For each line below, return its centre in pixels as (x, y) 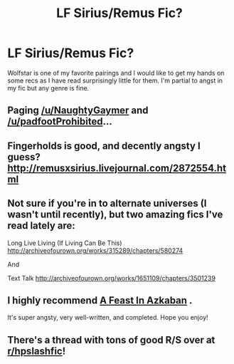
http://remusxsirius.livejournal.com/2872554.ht (117, 168)
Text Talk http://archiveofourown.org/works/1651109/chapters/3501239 (111, 278)
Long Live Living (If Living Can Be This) (65, 243)
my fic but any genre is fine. (48, 88)
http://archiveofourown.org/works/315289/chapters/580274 (95, 250)
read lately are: (42, 226)
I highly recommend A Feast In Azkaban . (100, 300)
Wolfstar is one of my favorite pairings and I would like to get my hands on (116, 73)
